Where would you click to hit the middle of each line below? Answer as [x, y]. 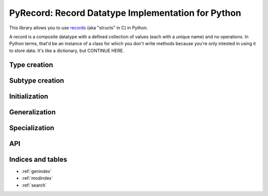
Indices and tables [38, 159]
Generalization [33, 112]
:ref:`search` [34, 185]
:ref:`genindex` [37, 171]
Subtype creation [37, 80]
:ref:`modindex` [37, 178]
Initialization [29, 96]
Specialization [32, 128]
